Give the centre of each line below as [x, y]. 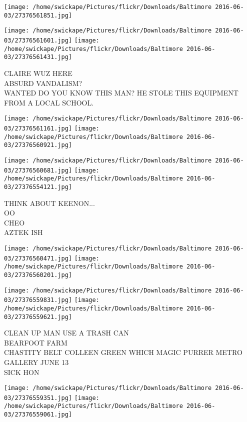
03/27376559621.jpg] [38, 317]
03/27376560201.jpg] [38, 275]
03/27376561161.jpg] [38, 128]
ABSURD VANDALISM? [43, 83]
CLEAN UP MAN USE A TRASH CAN [66, 333]
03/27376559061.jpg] [38, 415]
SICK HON [22, 372]
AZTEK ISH [23, 232]
